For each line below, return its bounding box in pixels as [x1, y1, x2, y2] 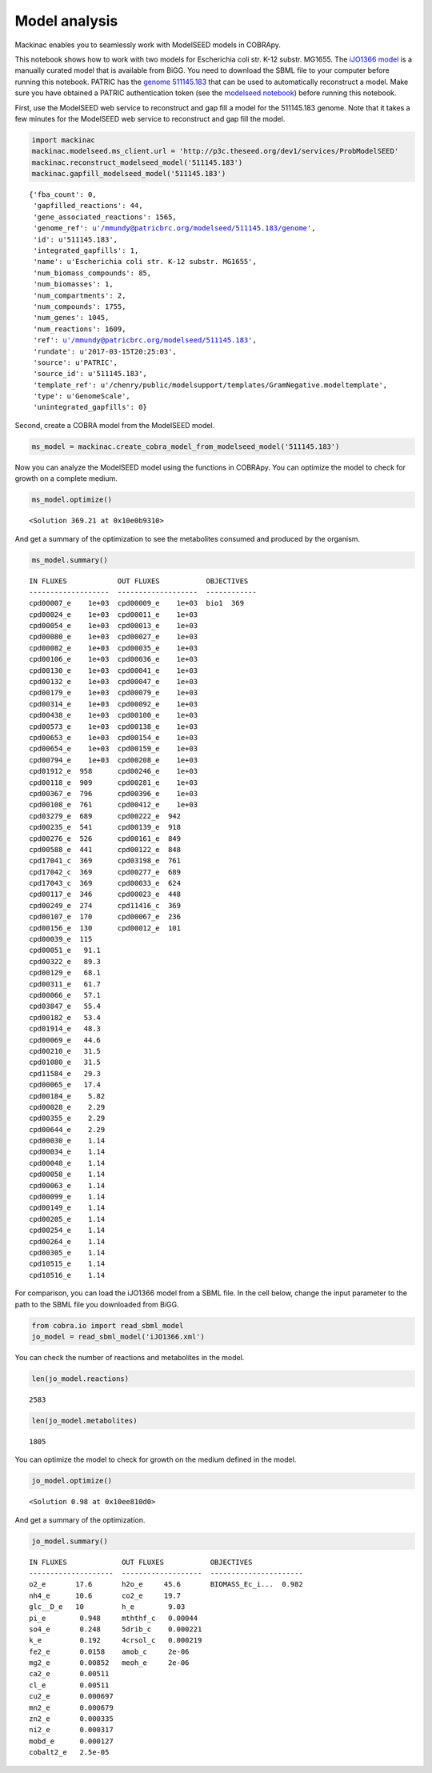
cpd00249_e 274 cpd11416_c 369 [29, 901, 182, 910]
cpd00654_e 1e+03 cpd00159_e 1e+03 [29, 744, 198, 754]
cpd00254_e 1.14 [29, 1226, 106, 1235]
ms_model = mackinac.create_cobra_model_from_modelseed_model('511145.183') [31, 442, 340, 451]
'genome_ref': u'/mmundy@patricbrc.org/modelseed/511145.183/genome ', [33, 224, 316, 233]
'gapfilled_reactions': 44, [33, 201, 143, 210]
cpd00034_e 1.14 [29, 1147, 106, 1156]
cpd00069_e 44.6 [29, 1035, 102, 1044]
